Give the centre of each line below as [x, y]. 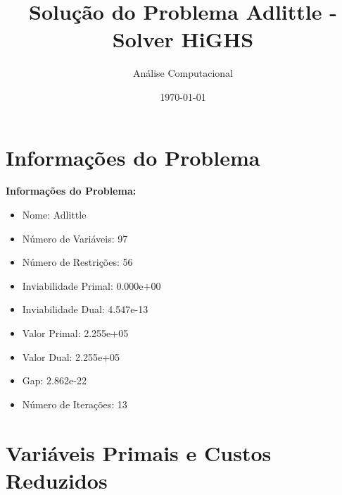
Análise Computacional [183, 73]
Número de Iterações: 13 [75, 404]
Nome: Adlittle [54, 215]
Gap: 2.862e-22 [54, 380]
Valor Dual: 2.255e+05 [71, 356]
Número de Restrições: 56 [77, 262]
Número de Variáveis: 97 [75, 238]
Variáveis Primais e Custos [139, 452]
